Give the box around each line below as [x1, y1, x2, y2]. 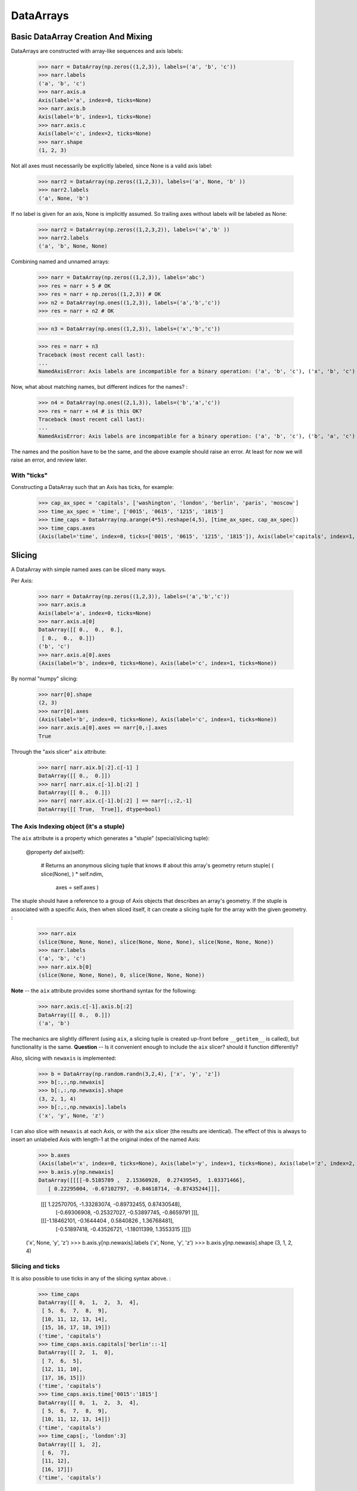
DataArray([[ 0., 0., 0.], [38, 626, 124, 633]
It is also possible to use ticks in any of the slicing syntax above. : [11, 1275, 171, 1282]
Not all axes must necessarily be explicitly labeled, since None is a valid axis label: [11, 162, 212, 169]
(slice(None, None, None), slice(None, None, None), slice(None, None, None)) [38, 938, 274, 945]
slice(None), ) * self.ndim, [40, 870, 104, 877]
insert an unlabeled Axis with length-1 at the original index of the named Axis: [11, 1136, 201, 1143]
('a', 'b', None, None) [38, 243, 108, 250]
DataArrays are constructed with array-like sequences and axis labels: [11, 48, 183, 55]
